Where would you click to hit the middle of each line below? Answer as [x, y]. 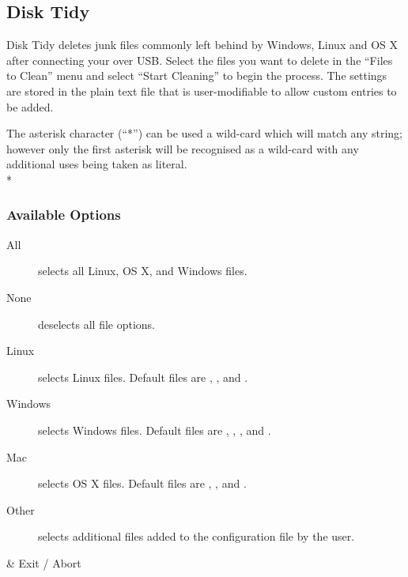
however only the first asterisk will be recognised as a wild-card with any [183, 148]
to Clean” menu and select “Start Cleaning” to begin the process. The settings [197, 75]
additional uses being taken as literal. [97, 164]
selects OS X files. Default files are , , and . [142, 483]
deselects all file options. [96, 324]
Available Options [64, 215]
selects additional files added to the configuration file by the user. [196, 536]
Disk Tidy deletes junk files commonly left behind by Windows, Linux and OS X [202, 45]
